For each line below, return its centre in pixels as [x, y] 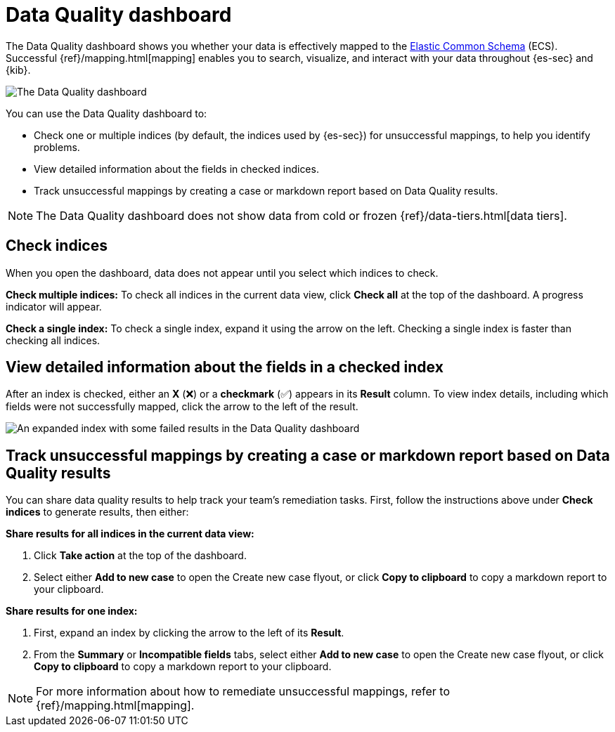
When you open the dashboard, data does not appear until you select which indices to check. [222, 273]
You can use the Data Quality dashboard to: [106, 113]
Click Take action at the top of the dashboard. [140, 556]
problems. [57, 147]
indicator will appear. [54, 306]
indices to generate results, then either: [97, 512]
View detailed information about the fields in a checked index [225, 367]
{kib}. [18, 70]
